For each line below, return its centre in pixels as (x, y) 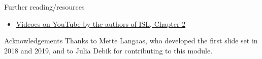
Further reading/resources (44, 7)
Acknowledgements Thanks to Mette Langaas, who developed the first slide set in (131, 41)
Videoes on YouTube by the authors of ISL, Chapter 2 (101, 23)
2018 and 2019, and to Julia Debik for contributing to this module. (108, 50)
